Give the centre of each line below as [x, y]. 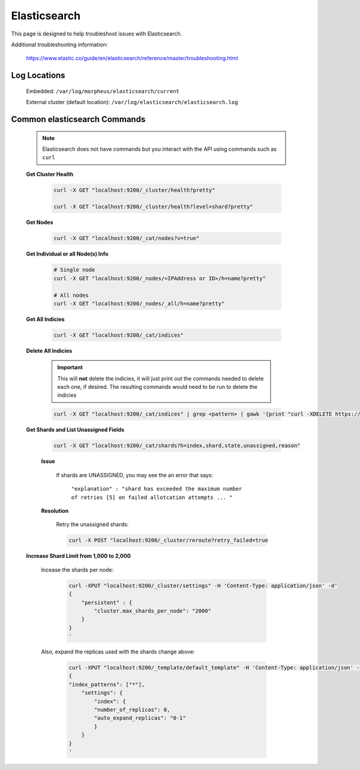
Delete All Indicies [49, 350]
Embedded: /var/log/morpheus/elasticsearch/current [103, 91]
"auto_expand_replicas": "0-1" [140, 718]
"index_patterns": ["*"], [107, 684]
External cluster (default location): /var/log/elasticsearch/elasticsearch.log [132, 102]
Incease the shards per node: [77, 570]
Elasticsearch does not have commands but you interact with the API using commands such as [160, 149]
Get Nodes [40, 222]
